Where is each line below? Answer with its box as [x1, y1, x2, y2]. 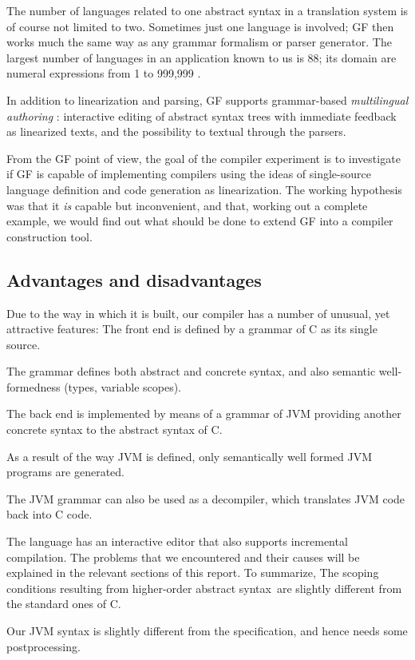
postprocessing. [6, 638, 81, 654]
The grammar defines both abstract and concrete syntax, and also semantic [6, 363, 376, 380]
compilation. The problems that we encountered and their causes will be [6, 548, 360, 565]
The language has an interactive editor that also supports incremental [6, 533, 348, 550]
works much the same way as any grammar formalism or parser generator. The [6, 34, 392, 50]
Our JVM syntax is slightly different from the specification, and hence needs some [6, 622, 408, 639]
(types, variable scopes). [64, 378, 182, 395]
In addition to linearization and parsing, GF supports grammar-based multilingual [6, 91, 409, 108]
